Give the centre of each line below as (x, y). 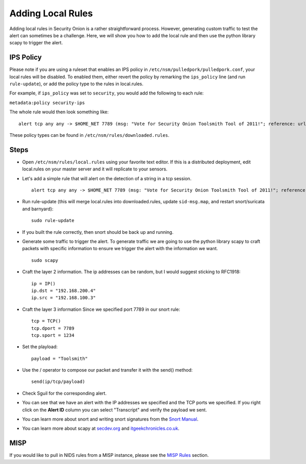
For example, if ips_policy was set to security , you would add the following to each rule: (107, 93)
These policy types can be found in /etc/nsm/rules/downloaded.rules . (90, 135)
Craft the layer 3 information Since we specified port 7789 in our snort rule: (101, 309)
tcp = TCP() (46, 321)
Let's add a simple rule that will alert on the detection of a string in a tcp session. (107, 178)
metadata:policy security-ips (47, 103)
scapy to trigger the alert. (36, 43)
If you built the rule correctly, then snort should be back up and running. (98, 232)
